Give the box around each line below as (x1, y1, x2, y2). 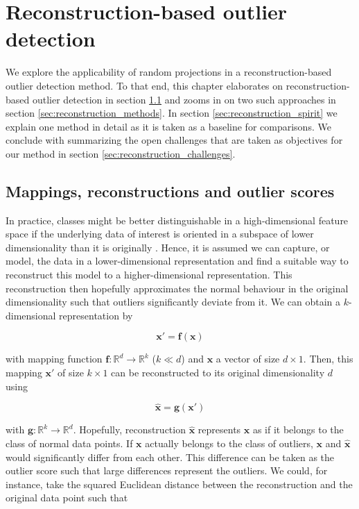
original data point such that (6, 490, 128, 505)
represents (198, 422, 241, 437)
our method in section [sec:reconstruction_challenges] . (6, 146, 236, 160)
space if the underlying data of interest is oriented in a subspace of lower (6, 226, 314, 241)
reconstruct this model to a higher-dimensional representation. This (6, 267, 292, 282)
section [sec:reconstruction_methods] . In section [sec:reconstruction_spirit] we (6, 106, 338, 120)
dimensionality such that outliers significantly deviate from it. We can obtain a (6, 294, 341, 309)
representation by (59, 308, 133, 322)
